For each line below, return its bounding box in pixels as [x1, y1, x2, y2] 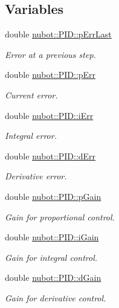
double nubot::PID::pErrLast [5, 28, 112, 40]
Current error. [5, 88, 58, 101]
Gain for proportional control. [5, 210, 115, 223]
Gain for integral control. [5, 251, 98, 263]
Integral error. [5, 129, 57, 142]
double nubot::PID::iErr [5, 109, 94, 121]
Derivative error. [5, 170, 67, 182]
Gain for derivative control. [5, 291, 106, 304]
